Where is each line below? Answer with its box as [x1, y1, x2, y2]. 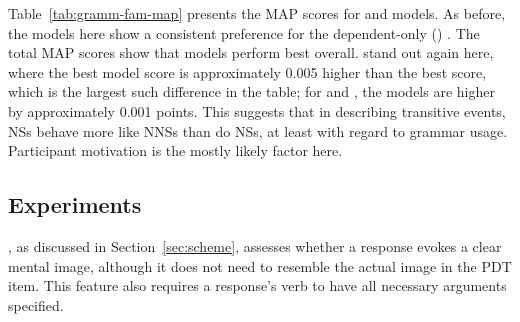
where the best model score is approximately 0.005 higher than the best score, [8, 61, 487, 82]
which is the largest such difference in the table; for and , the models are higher [8, 81, 495, 102]
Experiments [8, 189, 142, 220]
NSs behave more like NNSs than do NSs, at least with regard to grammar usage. [8, 120, 508, 141]
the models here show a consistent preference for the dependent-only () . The [8, 22, 480, 43]
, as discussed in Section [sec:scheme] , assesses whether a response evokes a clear [8, 235, 502, 256]
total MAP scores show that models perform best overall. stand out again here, [8, 42, 494, 63]
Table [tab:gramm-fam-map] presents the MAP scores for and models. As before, [8, 3, 506, 23]
